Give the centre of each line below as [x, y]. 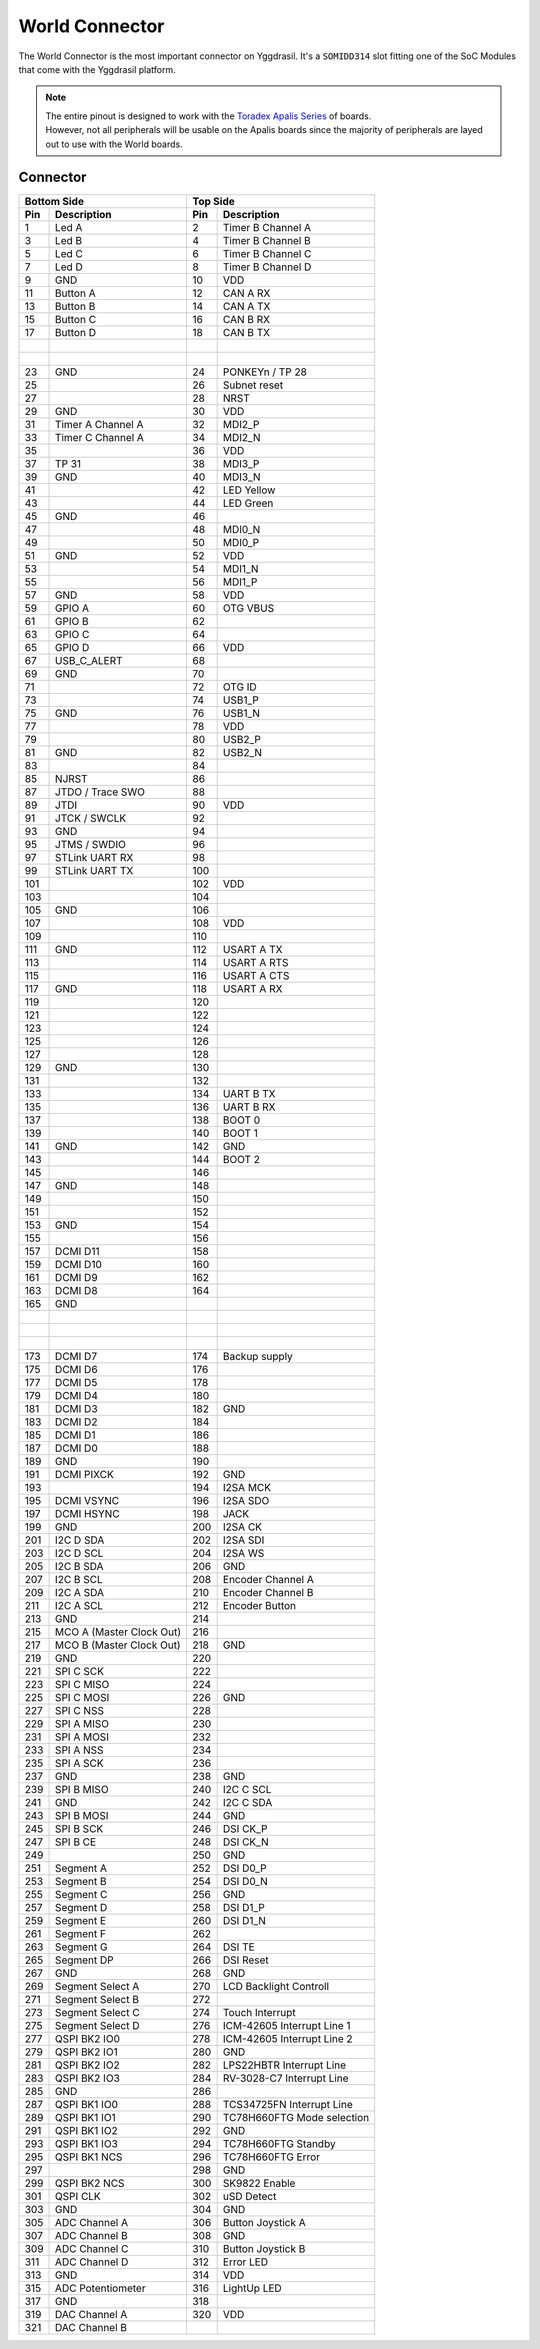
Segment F [81, 1934]
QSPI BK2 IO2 [87, 2065]
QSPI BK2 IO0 [87, 2039]
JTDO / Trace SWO [100, 792]
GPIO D [72, 648]
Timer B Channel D [267, 267]
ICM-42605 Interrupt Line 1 [286, 2026]
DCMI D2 [76, 1422]
